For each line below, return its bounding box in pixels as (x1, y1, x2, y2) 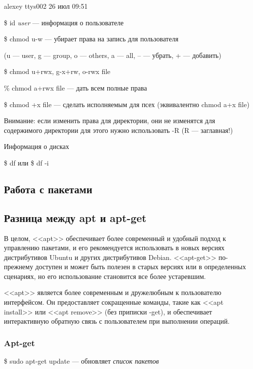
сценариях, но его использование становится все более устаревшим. (4, 271, 206, 281)
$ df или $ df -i (4, 157, 49, 167)
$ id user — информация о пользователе (4, 17, 124, 27)
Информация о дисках (4, 141, 69, 151)
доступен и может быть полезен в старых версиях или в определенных (35, 261, 246, 272)
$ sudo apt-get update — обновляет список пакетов (4, 356, 159, 366)
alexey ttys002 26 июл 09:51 (4, 1, 88, 11)
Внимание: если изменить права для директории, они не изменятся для (4, 115, 215, 126)
